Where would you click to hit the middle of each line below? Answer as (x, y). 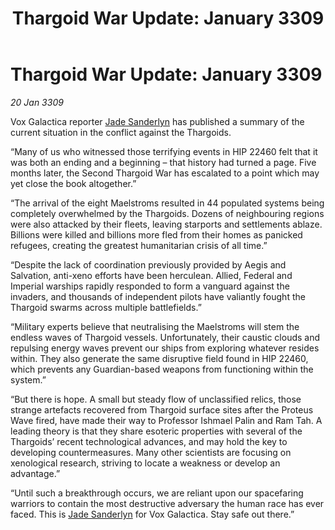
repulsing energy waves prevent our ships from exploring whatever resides (165, 348)
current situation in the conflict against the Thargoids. (121, 132)
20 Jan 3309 (37, 102)
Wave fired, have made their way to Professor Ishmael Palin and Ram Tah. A (166, 420)
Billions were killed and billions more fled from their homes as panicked (156, 234)
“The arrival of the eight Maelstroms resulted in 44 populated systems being (167, 203)
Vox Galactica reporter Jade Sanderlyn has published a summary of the (157, 121)
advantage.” (35, 473)
